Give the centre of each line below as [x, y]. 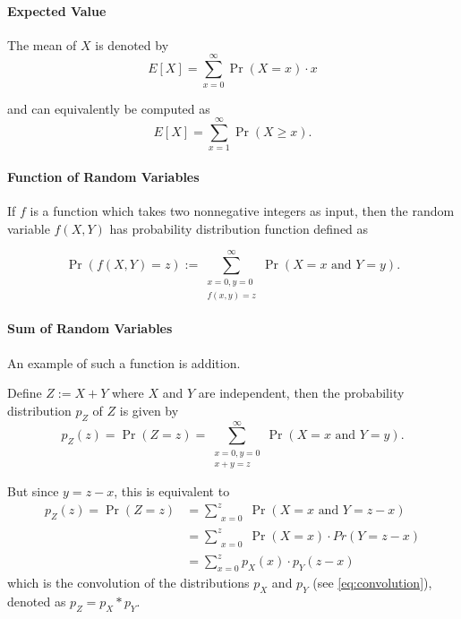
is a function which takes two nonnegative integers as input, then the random [242, 211]
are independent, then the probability [301, 393]
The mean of [42, 44]
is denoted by [132, 44]
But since [33, 491]
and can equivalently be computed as [109, 108]
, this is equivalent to [172, 491]
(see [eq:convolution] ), [372, 583]
